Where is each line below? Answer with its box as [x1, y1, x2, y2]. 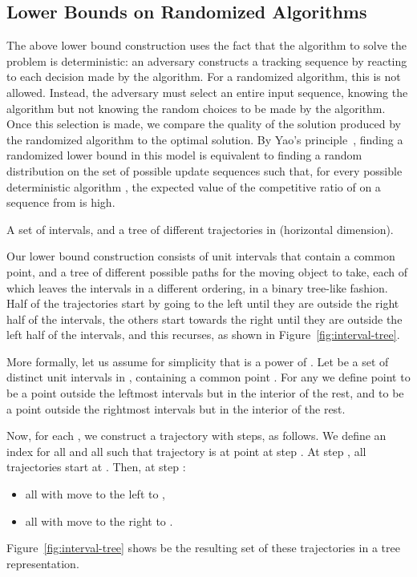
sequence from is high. [6, 194, 115, 211]
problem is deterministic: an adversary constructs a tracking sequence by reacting [6, 52, 407, 69]
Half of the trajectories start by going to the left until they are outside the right [6, 295, 399, 312]
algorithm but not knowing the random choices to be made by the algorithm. [6, 99, 386, 116]
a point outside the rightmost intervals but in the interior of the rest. [6, 400, 346, 417]
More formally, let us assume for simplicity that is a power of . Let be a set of [6, 353, 389, 369]
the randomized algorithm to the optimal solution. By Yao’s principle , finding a [6, 131, 403, 147]
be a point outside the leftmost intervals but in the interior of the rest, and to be [6, 385, 404, 401]
